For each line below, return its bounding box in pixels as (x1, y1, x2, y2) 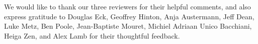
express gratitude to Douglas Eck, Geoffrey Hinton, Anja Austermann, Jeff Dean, (4, 11, 254, 21)
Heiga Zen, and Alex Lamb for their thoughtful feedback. (4, 30, 180, 41)
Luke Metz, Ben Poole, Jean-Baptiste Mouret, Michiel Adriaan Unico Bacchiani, (4, 21, 252, 31)
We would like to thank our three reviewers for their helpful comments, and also (4, 1, 251, 11)
